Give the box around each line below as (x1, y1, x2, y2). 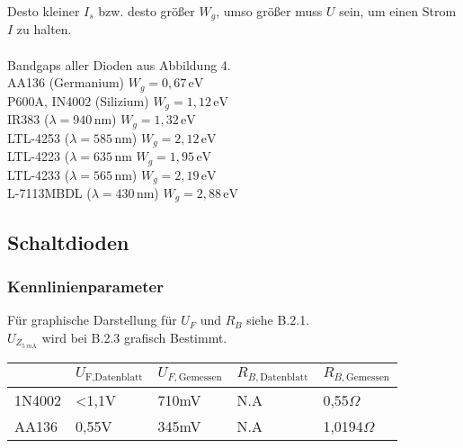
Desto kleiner (7, 2, 80, 20)
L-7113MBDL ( (7, 183, 92, 202)
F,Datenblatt (85, 372, 143, 382)
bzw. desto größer (98, 2, 195, 20)
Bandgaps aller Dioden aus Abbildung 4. (7, 55, 231, 74)
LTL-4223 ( (7, 147, 70, 166)
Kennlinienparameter (7, 275, 164, 298)
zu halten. (16, 20, 72, 39)
